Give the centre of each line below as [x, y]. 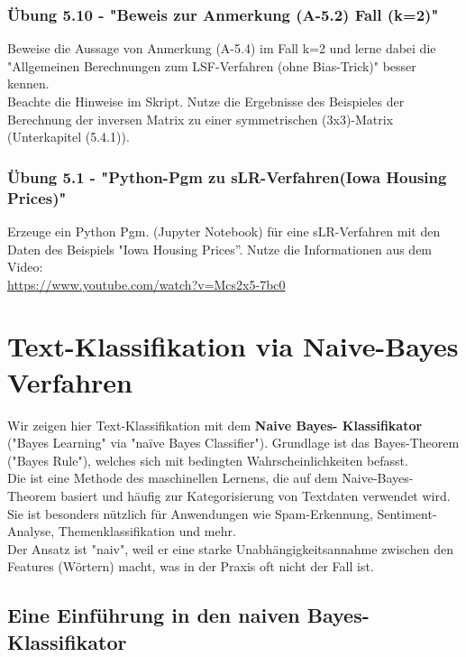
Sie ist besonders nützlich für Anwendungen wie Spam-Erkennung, [190, 513]
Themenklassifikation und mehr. [147, 531]
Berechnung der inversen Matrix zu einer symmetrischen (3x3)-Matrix [201, 119]
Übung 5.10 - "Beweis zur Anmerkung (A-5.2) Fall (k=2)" [223, 14]
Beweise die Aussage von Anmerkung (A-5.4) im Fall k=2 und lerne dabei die [222, 48]
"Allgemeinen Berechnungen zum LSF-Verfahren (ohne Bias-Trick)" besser [212, 65]
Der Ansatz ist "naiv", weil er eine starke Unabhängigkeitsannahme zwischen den [230, 548]
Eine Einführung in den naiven [154, 615]
